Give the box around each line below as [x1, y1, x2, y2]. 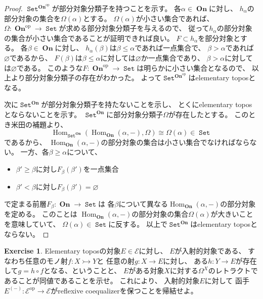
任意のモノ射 [25, 255, 68, 266]
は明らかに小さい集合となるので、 [137, 62, 250, 73]
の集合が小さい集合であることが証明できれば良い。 [4, 32, 174, 43]
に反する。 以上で [108, 219, 167, 229]
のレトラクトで [208, 265, 258, 276]
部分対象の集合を [4, 13, 61, 23]
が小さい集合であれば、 [136, 13, 214, 23]
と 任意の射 [97, 255, 135, 266]
